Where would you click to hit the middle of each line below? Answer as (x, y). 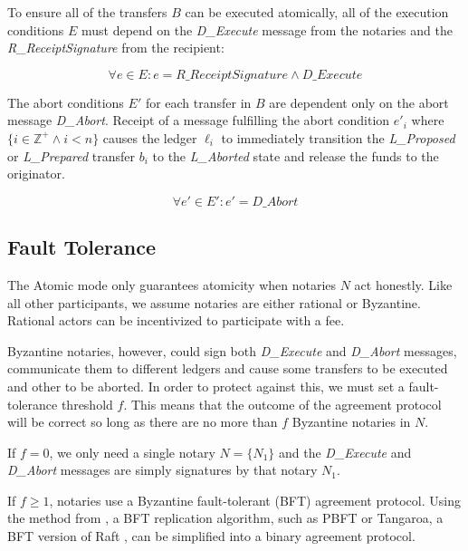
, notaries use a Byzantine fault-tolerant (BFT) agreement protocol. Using (255, 500)
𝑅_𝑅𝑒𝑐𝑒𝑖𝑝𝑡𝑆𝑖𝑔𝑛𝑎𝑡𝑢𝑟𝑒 (232, 75)
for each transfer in (198, 102)
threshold (87, 404)
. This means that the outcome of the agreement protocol (282, 404)
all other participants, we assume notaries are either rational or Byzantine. (214, 302)
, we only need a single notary (132, 452)
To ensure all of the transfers (87, 12)
